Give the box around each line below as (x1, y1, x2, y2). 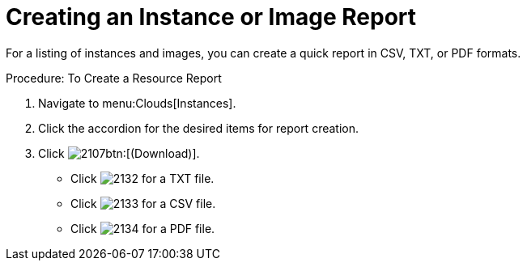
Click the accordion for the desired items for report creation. (38, 121, 359, 135)
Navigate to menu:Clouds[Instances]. (38, 95, 236, 110)
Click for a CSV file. (70, 196, 216, 210)
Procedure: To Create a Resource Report (6, 70, 222, 85)
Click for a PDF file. (70, 221, 215, 235)
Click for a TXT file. (70, 171, 215, 185)
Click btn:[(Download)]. (38, 146, 200, 160)
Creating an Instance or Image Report (6, 3, 417, 31)
